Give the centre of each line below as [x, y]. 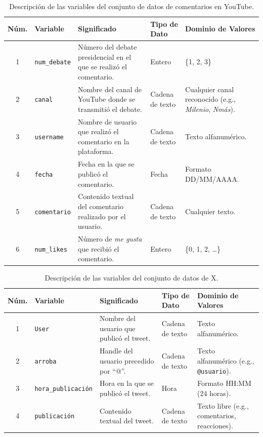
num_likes [51, 249]
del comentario [101, 206]
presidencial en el [105, 56]
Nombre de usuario [107, 121]
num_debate [53, 63]
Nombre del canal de [110, 89]
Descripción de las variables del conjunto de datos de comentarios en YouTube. [131, 6]
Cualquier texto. [210, 211]
